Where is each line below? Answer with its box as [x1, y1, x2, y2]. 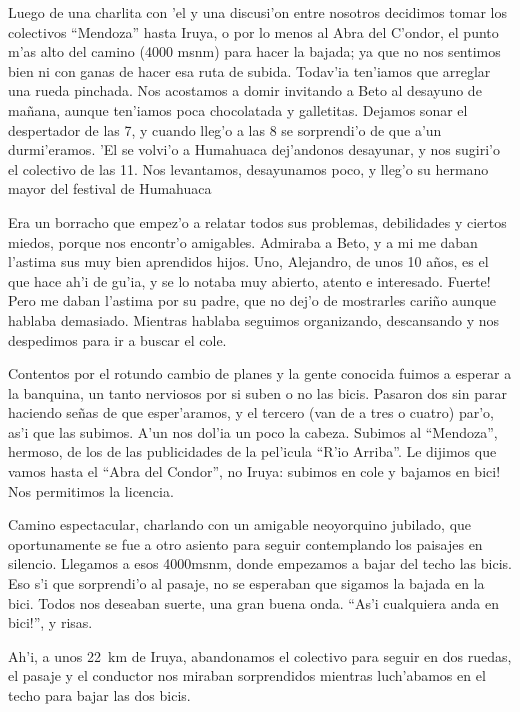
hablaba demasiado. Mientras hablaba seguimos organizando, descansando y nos [8, 309, 500, 330]
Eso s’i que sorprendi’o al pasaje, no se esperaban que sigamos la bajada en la [8, 573, 485, 594]
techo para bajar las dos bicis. [8, 685, 191, 705]
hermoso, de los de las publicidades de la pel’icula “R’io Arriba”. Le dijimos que [8, 441, 497, 462]
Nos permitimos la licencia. [8, 480, 174, 501]
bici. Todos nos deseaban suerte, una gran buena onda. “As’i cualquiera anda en [8, 592, 499, 613]
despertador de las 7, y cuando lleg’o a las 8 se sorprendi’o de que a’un [8, 119, 442, 140]
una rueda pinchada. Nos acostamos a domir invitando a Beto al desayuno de [8, 80, 482, 101]
